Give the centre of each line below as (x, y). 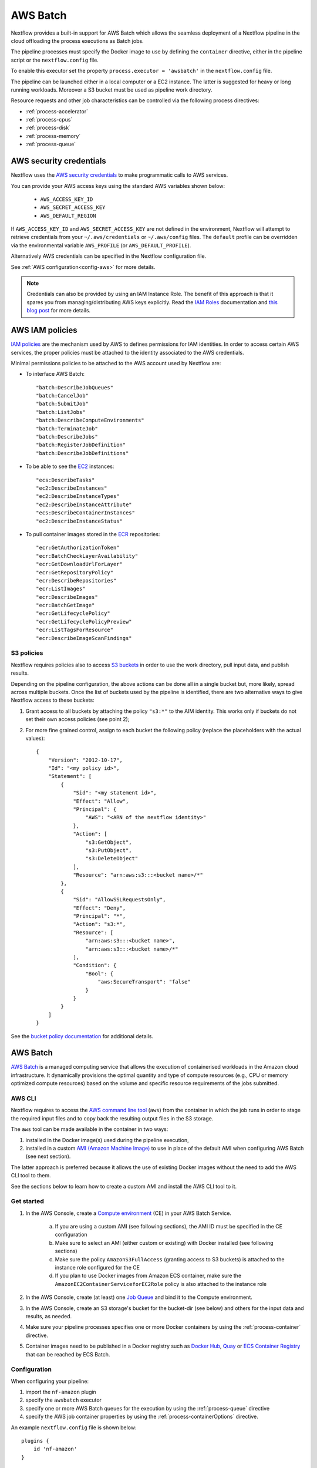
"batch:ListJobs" (61, 412)
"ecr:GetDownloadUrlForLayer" (80, 564)
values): (35, 738)
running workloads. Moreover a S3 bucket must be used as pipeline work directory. (112, 90)
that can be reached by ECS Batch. (68, 1354)
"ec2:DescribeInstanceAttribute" (84, 504)
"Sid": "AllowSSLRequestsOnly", (120, 900)
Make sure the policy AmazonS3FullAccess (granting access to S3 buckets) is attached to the (170, 1259)
